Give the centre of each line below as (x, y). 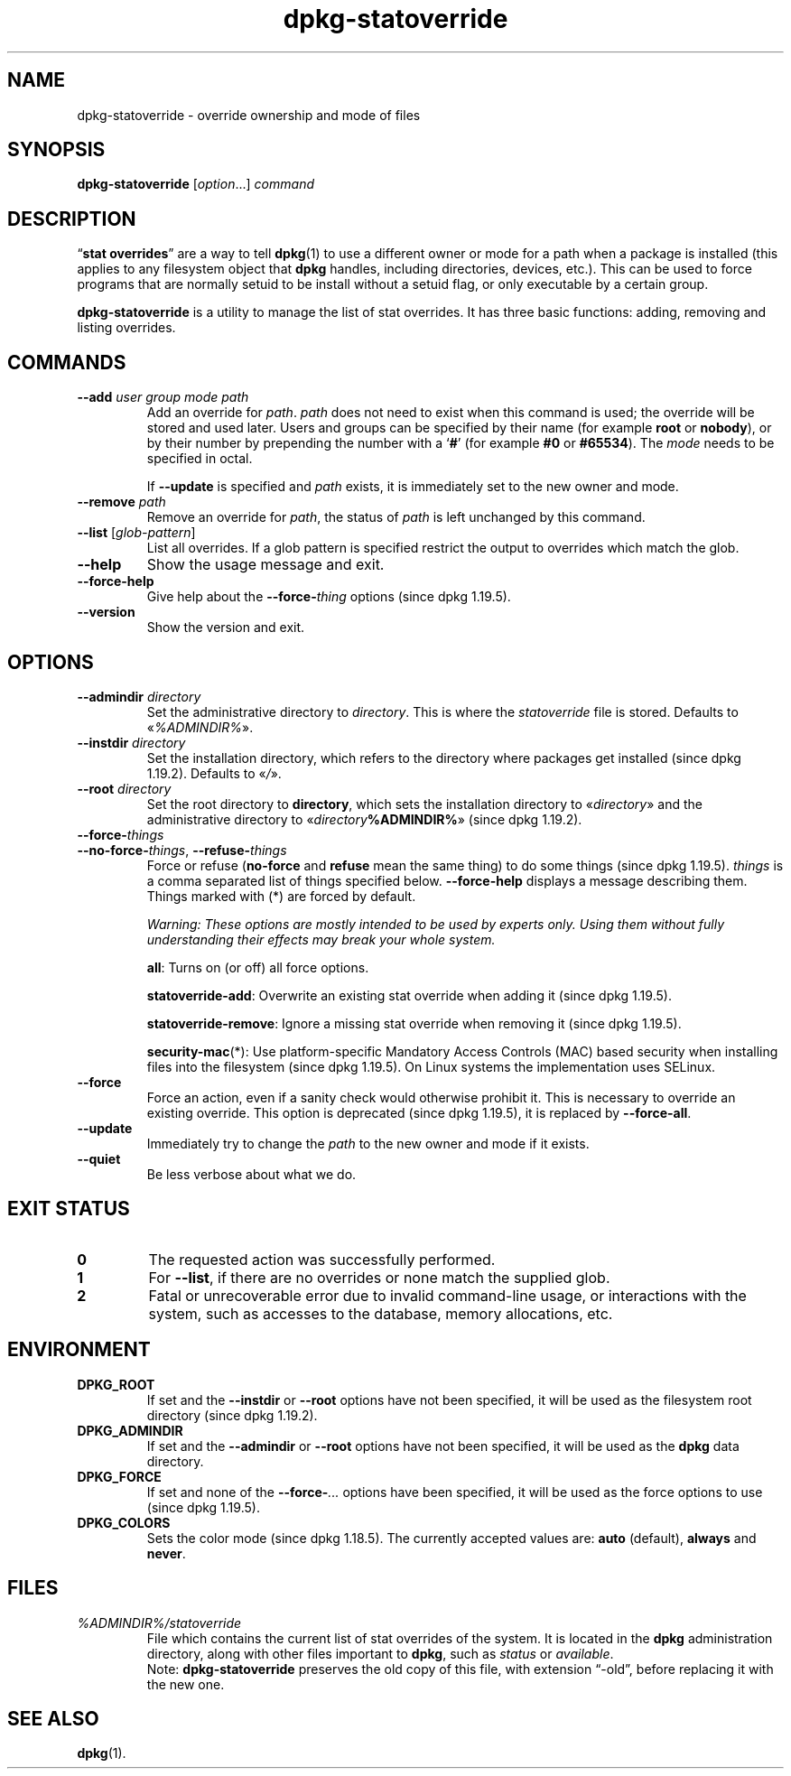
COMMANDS (67, 362)
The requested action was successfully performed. (322, 1259)
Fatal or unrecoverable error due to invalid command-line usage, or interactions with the (447, 1295)
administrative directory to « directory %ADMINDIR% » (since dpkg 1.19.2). (364, 819)
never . (166, 1553)
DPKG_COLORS (124, 1522)
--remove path (121, 502)
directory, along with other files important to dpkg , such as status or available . (380, 1653)
